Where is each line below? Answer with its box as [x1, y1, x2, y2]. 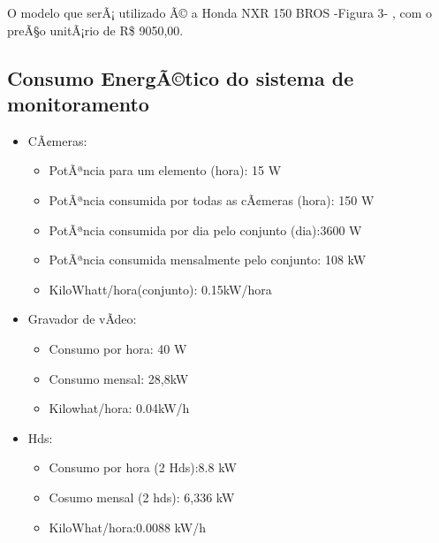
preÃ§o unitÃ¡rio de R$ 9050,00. [7, 20, 184, 39]
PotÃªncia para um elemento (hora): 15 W [49, 161, 282, 180]
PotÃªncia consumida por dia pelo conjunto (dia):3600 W [49, 220, 362, 239]
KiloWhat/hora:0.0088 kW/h [49, 517, 207, 536]
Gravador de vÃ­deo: [27, 310, 137, 328]
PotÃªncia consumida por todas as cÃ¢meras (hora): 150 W [49, 190, 375, 209]
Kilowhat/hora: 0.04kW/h [49, 399, 190, 417]
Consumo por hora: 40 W [49, 339, 187, 357]
